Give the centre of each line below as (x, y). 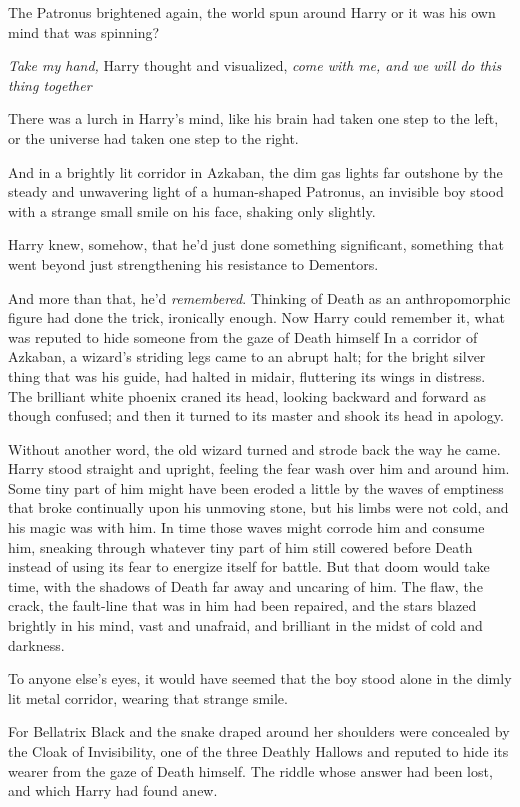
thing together (50, 84)
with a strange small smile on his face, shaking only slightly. (192, 210)
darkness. (36, 644)
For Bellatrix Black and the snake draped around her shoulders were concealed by (259, 731)
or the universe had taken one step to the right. (153, 137)
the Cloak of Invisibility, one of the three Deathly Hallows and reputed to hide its (258, 751)
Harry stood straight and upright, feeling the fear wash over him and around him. (259, 468)
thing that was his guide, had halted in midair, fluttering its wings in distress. (247, 375)
